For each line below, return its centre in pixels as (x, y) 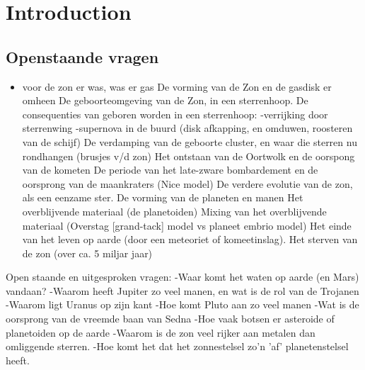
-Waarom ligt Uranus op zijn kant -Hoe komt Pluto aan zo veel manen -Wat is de (182, 304)
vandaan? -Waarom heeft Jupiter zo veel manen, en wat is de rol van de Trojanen (182, 290)
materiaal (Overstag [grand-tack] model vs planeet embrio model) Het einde (187, 225)
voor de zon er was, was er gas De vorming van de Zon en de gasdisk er (177, 86)
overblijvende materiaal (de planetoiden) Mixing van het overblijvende (174, 211)
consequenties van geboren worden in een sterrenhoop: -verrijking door (175, 114)
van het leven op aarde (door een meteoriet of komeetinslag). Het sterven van (190, 239)
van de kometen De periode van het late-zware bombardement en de (170, 170)
